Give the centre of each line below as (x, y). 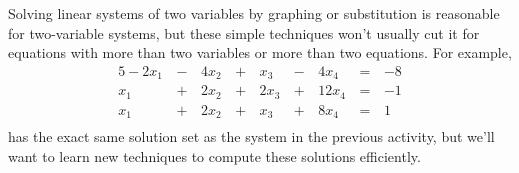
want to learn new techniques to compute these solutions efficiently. (214, 155)
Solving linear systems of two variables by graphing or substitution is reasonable (254, 13)
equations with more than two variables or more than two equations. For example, (260, 52)
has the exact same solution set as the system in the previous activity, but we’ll (251, 136)
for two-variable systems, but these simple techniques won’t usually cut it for (244, 32)
